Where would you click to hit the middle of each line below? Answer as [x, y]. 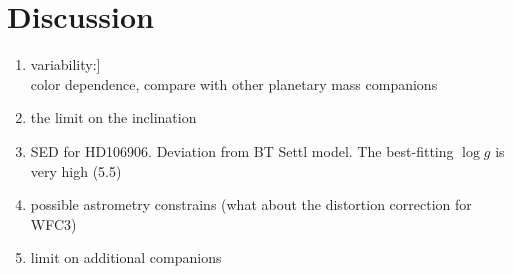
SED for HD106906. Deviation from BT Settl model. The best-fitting [242, 150]
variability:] [65, 64]
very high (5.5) [76, 170]
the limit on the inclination [113, 117]
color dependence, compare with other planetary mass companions [234, 83]
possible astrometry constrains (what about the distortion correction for [251, 204]
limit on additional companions [126, 257]
